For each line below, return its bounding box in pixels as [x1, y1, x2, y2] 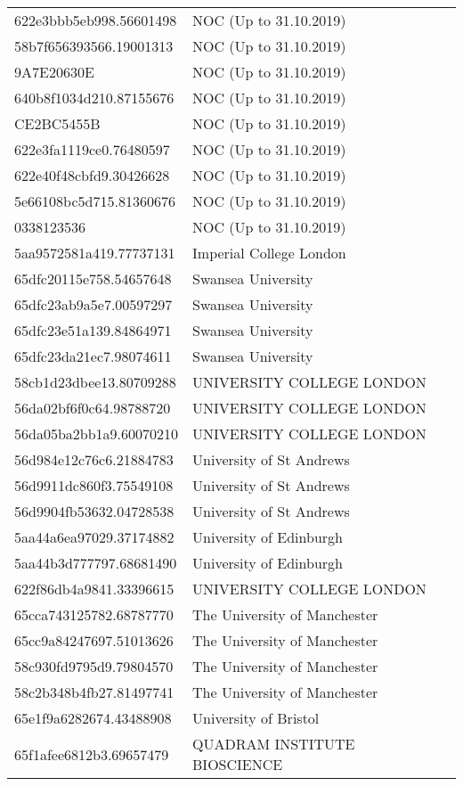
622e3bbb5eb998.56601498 [14, 10, 177, 30]
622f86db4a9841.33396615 [14, 578, 175, 599]
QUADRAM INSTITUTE [192, 733, 355, 754]
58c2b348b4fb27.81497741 [14, 682, 175, 702]
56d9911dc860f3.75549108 [14, 475, 174, 495]
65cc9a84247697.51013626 [14, 630, 174, 651]
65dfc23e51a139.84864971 [14, 320, 172, 340]
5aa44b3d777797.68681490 [14, 553, 177, 573]
